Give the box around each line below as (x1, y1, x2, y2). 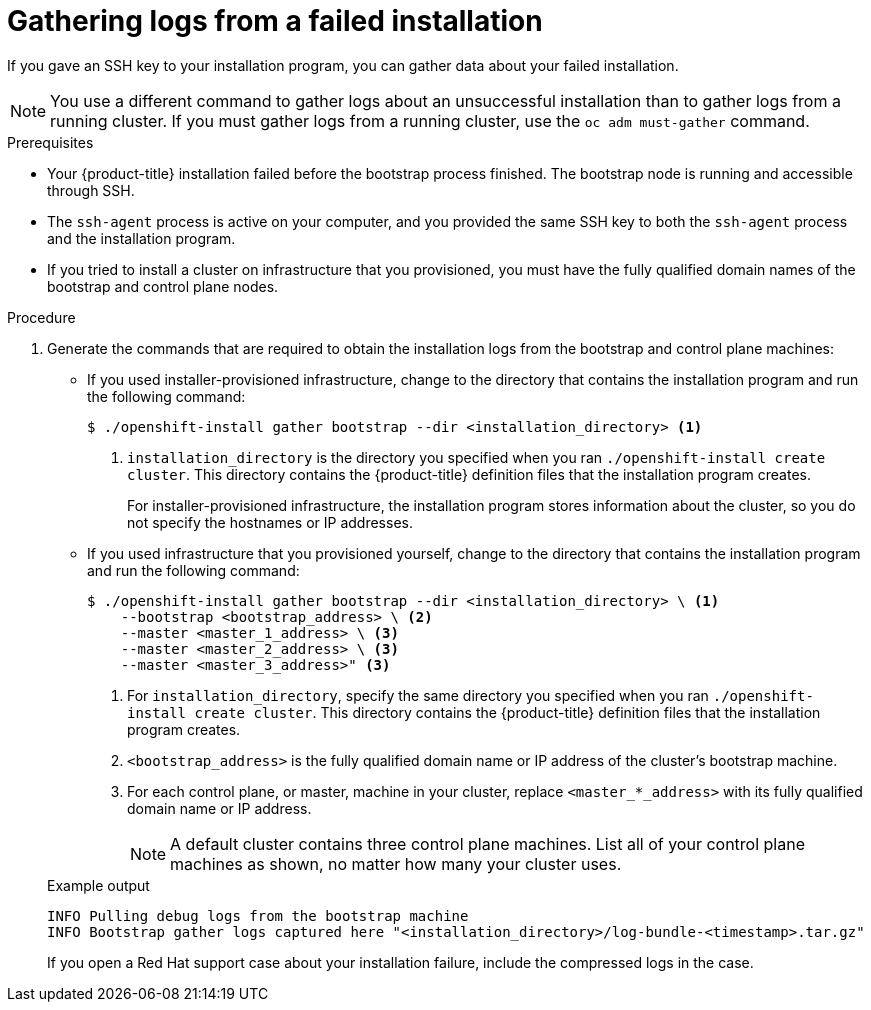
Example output (47, 876, 150, 894)
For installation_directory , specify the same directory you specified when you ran (127, 686, 709, 704)
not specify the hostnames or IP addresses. (127, 513, 413, 531)
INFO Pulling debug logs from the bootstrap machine (47, 907, 469, 924)
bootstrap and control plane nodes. (47, 277, 279, 295)
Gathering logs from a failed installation (7, 4, 543, 38)
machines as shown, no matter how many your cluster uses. (170, 853, 622, 874)
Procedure (7, 308, 76, 326)
